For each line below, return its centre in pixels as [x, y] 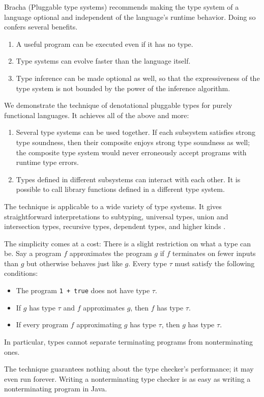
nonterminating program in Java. [56, 389]
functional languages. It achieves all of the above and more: [97, 115]
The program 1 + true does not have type [83, 290]
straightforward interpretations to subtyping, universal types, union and [116, 216]
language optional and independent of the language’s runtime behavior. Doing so [130, 17]
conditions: [21, 273]
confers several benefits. [41, 27]
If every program [42, 324]
